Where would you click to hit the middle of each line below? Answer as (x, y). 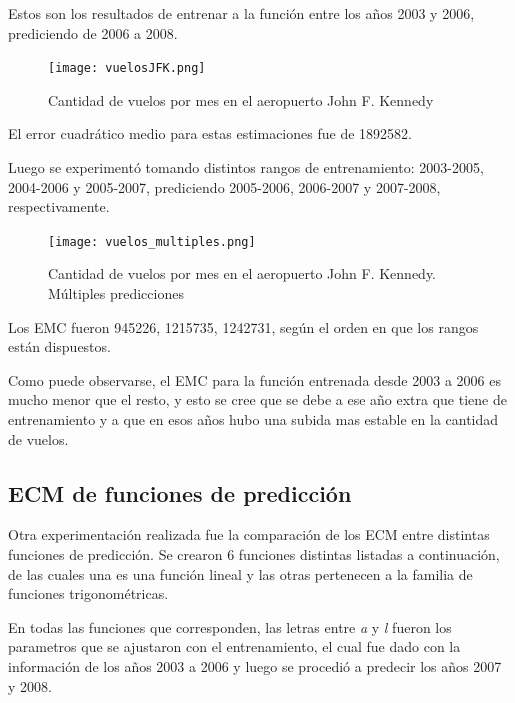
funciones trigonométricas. (88, 593)
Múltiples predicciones (116, 293)
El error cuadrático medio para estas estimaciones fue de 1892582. (210, 133)
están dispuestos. (59, 346)
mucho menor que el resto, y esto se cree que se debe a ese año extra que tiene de (257, 399)
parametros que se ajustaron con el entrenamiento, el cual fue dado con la (234, 646)
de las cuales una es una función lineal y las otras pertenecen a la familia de (240, 573)
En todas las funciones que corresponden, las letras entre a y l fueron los (230, 626)
